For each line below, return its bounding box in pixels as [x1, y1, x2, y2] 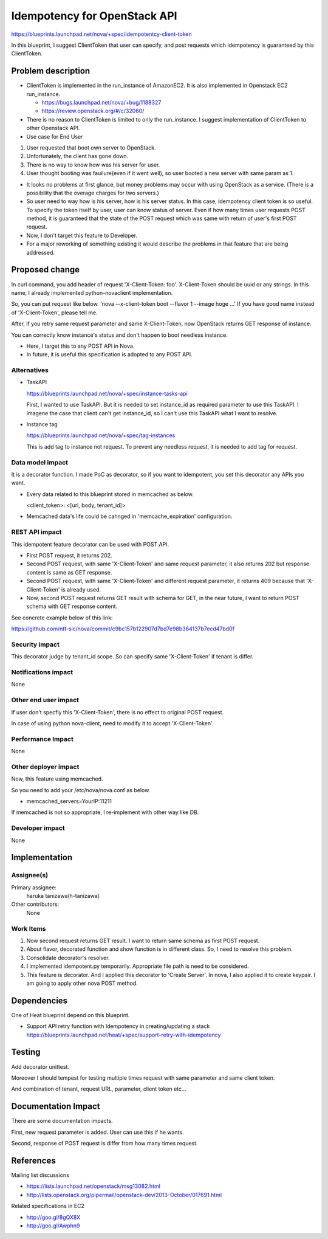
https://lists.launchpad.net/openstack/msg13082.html [26, 1182, 161, 1190]
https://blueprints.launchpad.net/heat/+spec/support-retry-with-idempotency [26, 1031, 221, 1038]
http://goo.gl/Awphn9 [26, 1222, 80, 1229]
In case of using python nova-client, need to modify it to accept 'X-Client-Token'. [11, 719, 214, 726]
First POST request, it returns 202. [26, 552, 112, 559]
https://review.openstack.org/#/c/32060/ [41, 107, 145, 115]
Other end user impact [11, 696, 79, 705]
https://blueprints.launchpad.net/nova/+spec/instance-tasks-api [26, 390, 188, 397]
